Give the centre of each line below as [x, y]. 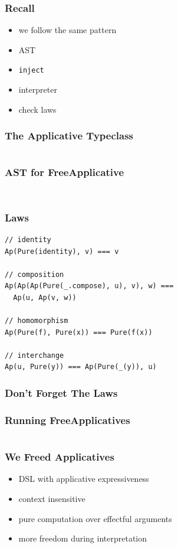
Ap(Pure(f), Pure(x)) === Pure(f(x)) [79, 332]
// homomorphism [37, 321]
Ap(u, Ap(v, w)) [45, 297]
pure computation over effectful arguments [95, 518]
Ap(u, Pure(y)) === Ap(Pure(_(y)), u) [81, 367]
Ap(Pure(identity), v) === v [62, 251]
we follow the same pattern [67, 30]
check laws [37, 109]
